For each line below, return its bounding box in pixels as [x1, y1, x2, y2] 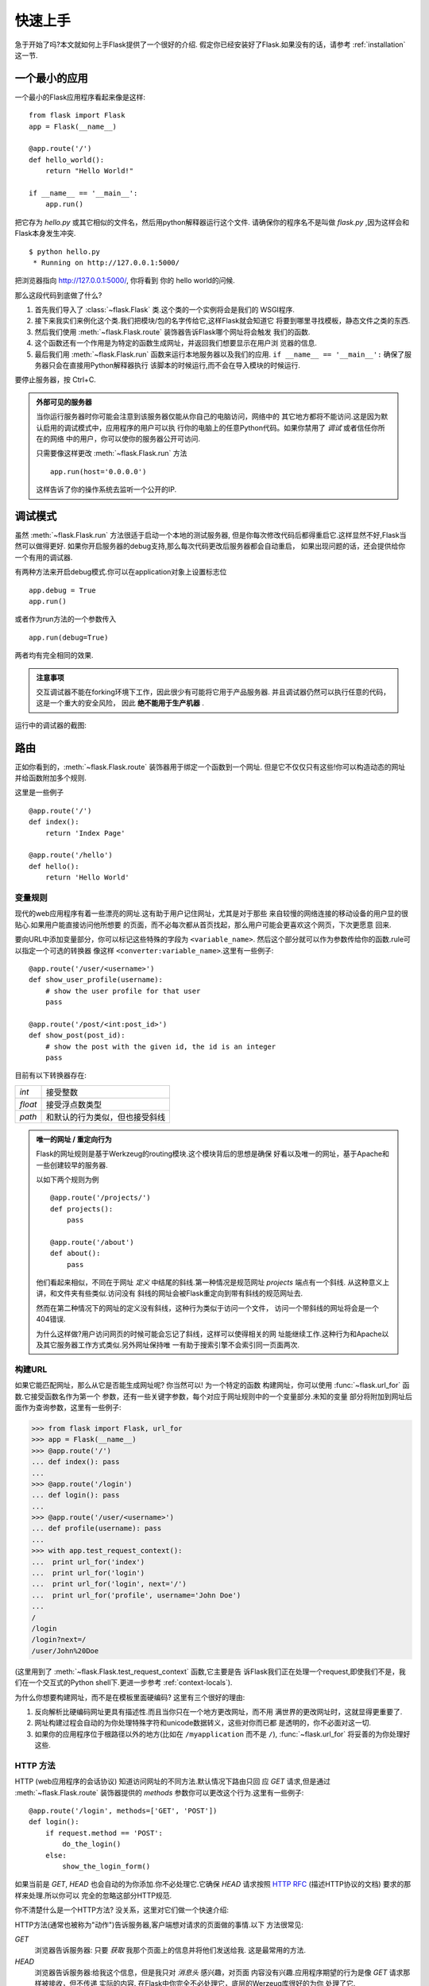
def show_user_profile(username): [29, 976, 163, 984]
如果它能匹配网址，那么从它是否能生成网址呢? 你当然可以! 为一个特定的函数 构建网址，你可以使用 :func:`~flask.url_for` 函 [14, 1381, 410, 1390]
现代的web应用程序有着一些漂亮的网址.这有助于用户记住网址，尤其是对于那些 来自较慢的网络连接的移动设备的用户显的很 [14, 909, 408, 918]
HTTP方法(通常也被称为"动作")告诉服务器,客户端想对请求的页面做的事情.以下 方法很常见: [14, 1919, 303, 1930]
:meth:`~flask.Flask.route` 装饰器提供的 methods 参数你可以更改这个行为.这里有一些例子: [14, 1787, 304, 1797]
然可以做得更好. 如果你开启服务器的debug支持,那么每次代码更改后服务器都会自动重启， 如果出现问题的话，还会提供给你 [14, 541, 406, 551]
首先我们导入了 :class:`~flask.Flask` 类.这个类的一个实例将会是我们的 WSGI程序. [34, 305, 296, 315]
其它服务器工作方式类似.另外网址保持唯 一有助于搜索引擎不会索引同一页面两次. [42, 1340, 300, 1350]
